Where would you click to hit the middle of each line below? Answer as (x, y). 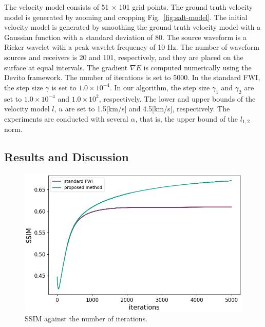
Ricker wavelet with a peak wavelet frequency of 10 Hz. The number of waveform (132, 47)
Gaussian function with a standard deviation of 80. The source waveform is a (125, 37)
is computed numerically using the (197, 67)
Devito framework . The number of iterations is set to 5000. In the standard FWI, (132, 77)
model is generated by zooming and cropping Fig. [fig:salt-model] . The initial (126, 17)
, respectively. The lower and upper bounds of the (177, 98)
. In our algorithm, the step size (160, 87)
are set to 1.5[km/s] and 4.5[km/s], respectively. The (147, 109)
